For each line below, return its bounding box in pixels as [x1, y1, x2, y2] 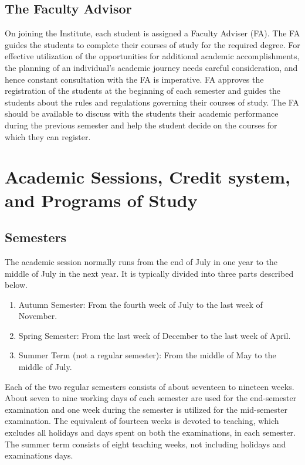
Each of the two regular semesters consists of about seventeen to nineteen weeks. [5, 380, 294, 392]
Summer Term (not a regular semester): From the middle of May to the [18, 349, 276, 361]
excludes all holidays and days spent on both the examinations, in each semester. [5, 426, 296, 439]
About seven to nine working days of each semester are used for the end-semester [5, 392, 297, 404]
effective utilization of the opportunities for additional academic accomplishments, [5, 50, 300, 62]
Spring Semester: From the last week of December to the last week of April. [18, 329, 291, 341]
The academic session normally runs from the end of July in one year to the [5, 255, 277, 267]
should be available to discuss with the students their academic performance [5, 107, 279, 120]
